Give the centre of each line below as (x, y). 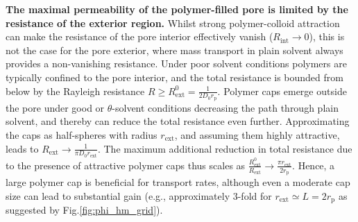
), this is (327, 36)
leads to (22, 148)
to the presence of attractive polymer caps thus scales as (126, 165)
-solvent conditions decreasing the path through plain (225, 107)
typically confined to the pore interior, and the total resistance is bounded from (174, 77)
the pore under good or (55, 107)
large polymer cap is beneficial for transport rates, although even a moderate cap (178, 182)
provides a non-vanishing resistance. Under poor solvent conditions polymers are (176, 63)
